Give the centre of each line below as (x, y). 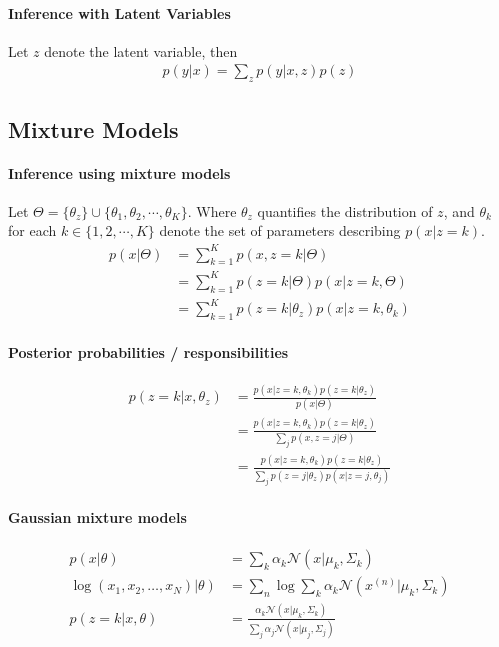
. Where (212, 210)
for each (32, 230)
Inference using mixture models (119, 172)
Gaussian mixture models (97, 517)
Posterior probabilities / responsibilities (148, 351)
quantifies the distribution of (345, 210)
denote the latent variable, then (141, 50)
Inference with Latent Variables (119, 12)
